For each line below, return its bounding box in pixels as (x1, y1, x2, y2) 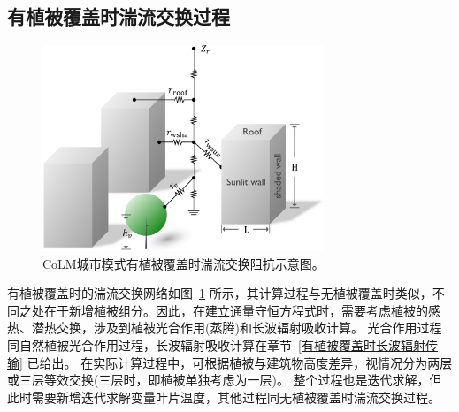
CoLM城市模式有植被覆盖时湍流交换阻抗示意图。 (42, 254, 325, 272)
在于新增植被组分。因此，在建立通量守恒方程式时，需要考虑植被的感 (43, 301, 440, 319)
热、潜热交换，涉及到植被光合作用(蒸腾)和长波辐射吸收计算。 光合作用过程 (7, 318, 442, 337)
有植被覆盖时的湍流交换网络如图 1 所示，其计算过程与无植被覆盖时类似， (7, 284, 432, 302)
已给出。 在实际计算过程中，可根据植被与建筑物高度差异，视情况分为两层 (27, 353, 453, 371)
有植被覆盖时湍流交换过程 (7, 3, 230, 30)
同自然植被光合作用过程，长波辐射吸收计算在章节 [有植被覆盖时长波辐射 (7, 336, 425, 355)
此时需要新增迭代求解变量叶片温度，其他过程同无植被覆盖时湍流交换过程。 (7, 387, 440, 406)
